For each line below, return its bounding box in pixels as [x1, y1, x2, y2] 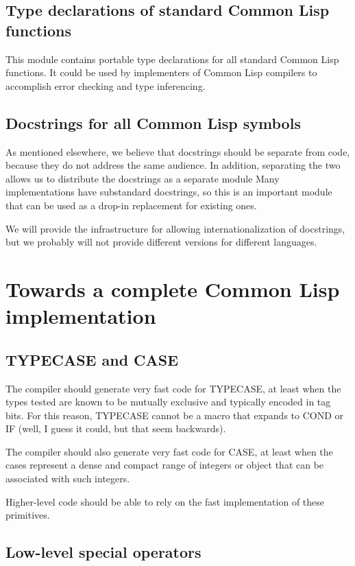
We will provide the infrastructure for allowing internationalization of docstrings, [5, 221, 345, 235]
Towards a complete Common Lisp [5, 274, 340, 303]
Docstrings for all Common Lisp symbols [5, 112, 301, 133]
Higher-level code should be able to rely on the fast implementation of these [5, 494, 325, 508]
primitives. [5, 508, 50, 522]
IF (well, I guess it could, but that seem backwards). [5, 421, 226, 436]
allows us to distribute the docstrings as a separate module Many [5, 171, 280, 185]
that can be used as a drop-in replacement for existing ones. [5, 198, 257, 212]
